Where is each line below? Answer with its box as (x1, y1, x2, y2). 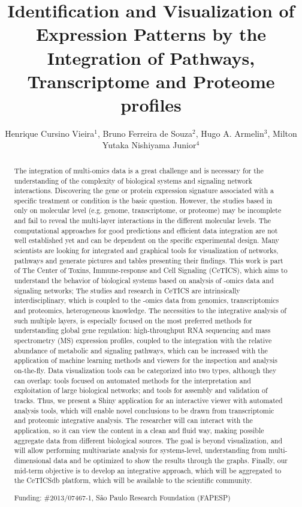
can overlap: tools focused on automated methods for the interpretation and (14, 375, 251, 385)
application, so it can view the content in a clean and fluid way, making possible (14, 425, 264, 435)
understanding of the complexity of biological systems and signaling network (14, 175, 252, 185)
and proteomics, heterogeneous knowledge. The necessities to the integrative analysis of (14, 305, 286, 316)
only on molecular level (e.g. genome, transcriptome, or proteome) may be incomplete (14, 205, 282, 215)
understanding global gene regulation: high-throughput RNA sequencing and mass (14, 325, 271, 335)
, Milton (267, 127, 297, 139)
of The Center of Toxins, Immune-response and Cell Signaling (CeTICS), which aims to (14, 265, 288, 275)
